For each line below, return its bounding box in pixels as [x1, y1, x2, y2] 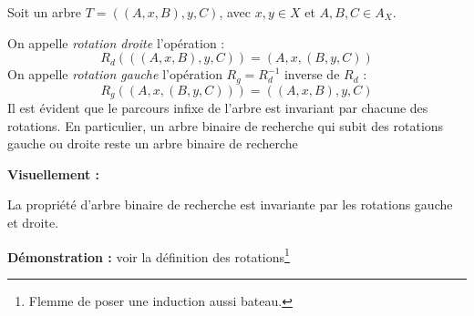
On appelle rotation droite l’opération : [7, 33, 225, 52]
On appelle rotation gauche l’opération [7, 65, 222, 84]
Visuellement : [7, 164, 99, 183]
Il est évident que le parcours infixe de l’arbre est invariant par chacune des [7, 98, 428, 117]
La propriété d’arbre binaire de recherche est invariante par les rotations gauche [7, 195, 453, 214]
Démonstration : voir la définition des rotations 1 [7, 244, 290, 266]
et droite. [7, 213, 59, 232]
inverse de [283, 65, 340, 84]
